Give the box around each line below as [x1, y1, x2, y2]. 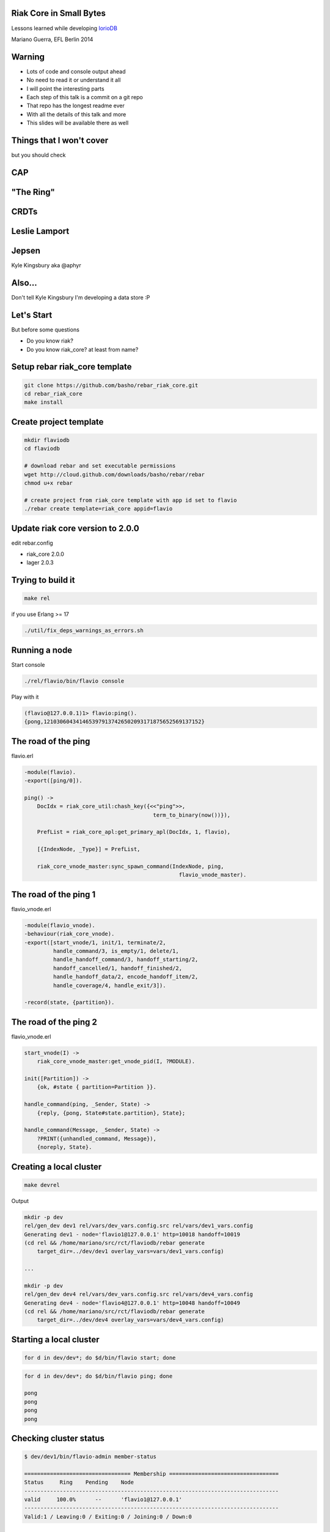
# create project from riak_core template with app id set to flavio [24, 496, 237, 504]
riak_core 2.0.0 [26, 550, 64, 558]
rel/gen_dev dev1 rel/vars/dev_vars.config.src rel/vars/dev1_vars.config [24, 1223, 254, 1229]
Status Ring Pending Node [24, 1479, 134, 1486]
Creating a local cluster [11, 1161, 102, 1172]
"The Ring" [11, 187, 55, 197]
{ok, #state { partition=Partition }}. [37, 1083, 157, 1091]
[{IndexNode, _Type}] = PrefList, [37, 846, 141, 853]
